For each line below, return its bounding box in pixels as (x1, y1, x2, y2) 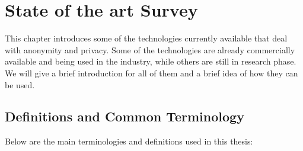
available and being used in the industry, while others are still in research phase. (5, 55, 296, 68)
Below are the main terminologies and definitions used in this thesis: (5, 135, 253, 147)
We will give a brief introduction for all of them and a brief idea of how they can (5, 66, 298, 79)
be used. (5, 78, 35, 91)
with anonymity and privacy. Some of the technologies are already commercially (5, 43, 295, 56)
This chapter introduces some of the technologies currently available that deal (5, 32, 288, 44)
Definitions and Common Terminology (5, 107, 244, 126)
